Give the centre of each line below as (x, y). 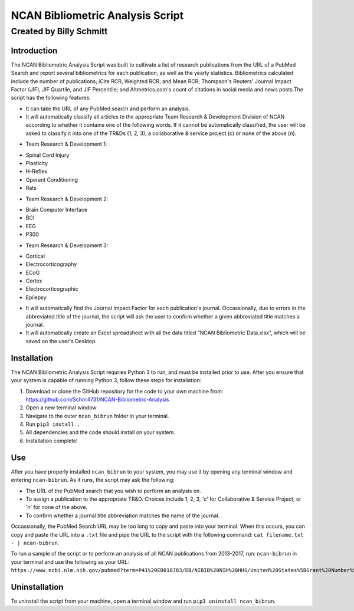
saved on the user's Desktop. (61, 341)
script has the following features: (51, 98)
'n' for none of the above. (57, 507)
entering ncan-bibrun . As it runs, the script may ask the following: (93, 480)
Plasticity (37, 163)
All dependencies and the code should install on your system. (100, 432)
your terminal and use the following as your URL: (70, 562)
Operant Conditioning (52, 179)
